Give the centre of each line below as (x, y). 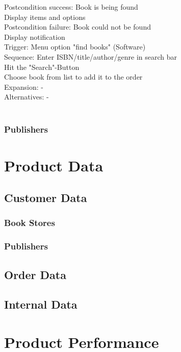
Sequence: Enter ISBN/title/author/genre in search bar (91, 56)
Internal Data (41, 304)
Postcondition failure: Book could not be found (77, 27)
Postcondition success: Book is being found (71, 7)
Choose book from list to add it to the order (73, 77)
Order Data (35, 274)
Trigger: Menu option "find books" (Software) (75, 47)
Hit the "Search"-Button (42, 67)
